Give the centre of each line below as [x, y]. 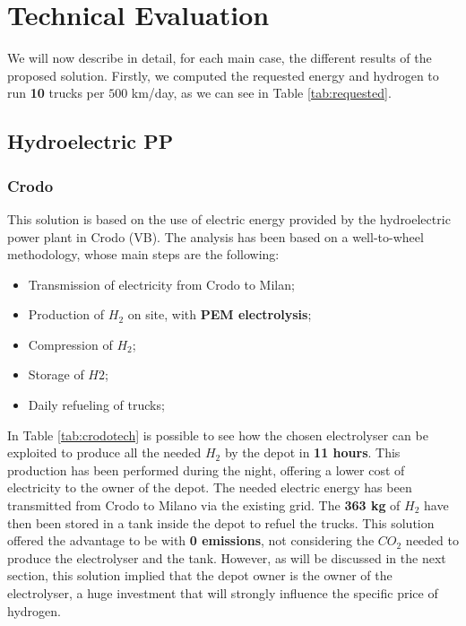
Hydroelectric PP [91, 141]
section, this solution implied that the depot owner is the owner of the [200, 575]
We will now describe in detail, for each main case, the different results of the [220, 58]
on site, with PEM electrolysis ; [220, 314]
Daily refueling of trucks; [96, 405]
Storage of [56, 374]
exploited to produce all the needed [104, 452]
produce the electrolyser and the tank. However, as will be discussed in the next [227, 557]
